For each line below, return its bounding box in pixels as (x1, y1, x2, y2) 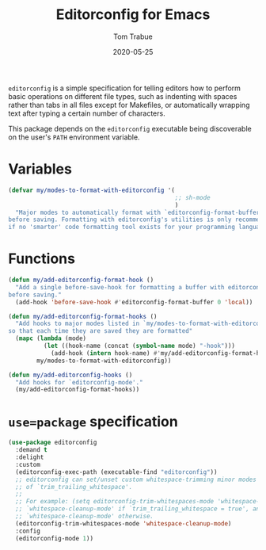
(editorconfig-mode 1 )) (15, 534, 93, 542)
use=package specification (8, 412, 178, 430)
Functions (8, 250, 75, 268)
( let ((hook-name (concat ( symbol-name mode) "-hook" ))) (43, 342, 236, 350)
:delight (15, 453, 44, 461)
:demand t (15, 446, 47, 454)
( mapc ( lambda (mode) (15, 334, 87, 342)
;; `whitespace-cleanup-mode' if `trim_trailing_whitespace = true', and (15, 505, 264, 513)
